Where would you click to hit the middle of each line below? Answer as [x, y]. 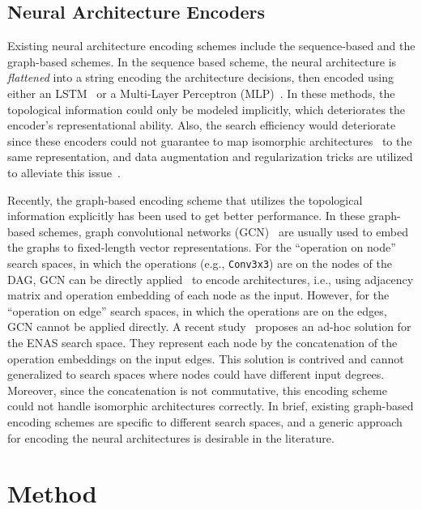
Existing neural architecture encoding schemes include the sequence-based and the [211, 46]
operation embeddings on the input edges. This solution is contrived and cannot [206, 358]
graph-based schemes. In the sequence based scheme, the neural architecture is [202, 61]
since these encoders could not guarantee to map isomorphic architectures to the [210, 140]
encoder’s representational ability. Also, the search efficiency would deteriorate [202, 125]
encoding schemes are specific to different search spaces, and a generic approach [205, 421]
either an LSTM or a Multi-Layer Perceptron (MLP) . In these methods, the [201, 93]
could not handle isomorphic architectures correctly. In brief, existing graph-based [211, 406]
